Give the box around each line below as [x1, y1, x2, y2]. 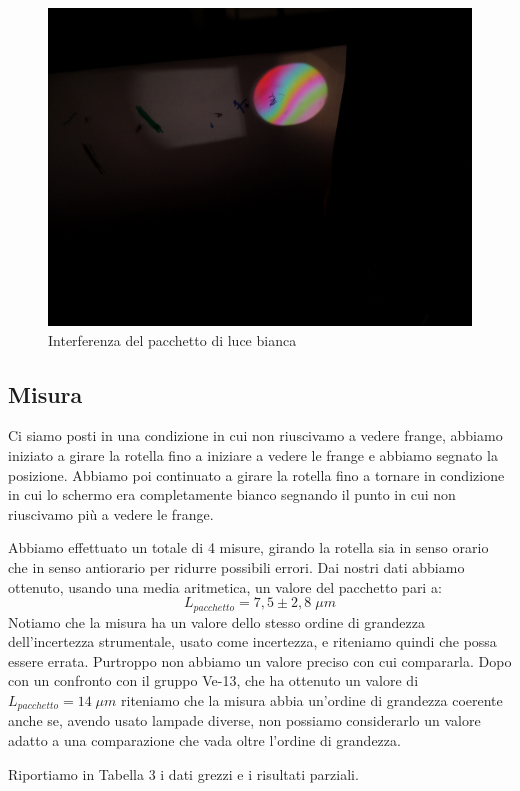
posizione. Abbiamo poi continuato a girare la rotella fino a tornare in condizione [8, 464, 505, 485]
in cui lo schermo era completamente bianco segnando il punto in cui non [8, 484, 456, 505]
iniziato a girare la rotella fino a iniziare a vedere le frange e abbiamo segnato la [8, 444, 498, 465]
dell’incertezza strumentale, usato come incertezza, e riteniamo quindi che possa [8, 631, 497, 652]
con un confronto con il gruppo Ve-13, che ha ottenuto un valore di [8, 670, 419, 691]
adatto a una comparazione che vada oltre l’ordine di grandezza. [8, 730, 401, 751]
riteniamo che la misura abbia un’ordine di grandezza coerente [121, 689, 503, 710]
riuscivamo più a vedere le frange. [8, 503, 214, 524]
